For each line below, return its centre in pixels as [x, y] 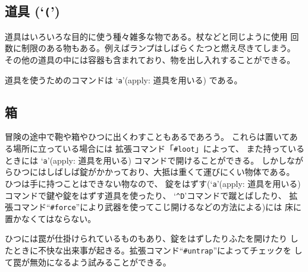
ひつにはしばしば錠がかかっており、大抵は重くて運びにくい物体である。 [154, 172]
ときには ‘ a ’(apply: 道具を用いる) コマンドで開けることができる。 [132, 160]
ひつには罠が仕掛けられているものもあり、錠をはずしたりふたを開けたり [146, 238]
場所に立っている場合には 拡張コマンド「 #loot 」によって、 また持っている [158, 148]
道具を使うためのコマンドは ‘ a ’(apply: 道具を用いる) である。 [124, 79]
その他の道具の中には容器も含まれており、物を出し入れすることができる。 [150, 59]
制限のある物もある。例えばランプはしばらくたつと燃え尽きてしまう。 [158, 48]
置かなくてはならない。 [51, 218]
